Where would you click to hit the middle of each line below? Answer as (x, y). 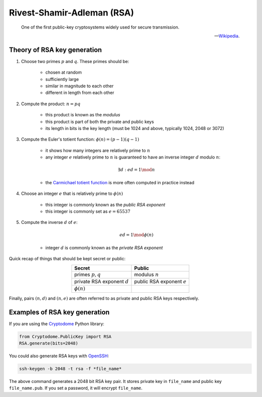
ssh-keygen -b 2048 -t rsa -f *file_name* (70, 369)
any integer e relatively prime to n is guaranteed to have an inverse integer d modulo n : (133, 157)
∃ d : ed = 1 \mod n (137, 170)
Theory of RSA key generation (55, 50)
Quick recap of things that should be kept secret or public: (67, 259)
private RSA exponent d (102, 282)
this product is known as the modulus (83, 115)
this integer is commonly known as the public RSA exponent (105, 205)
